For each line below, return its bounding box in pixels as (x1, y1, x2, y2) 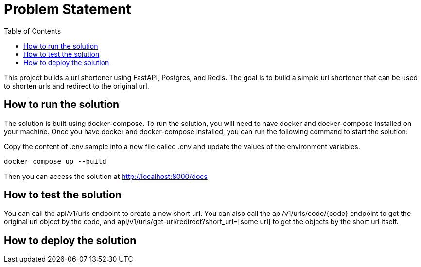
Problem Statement (4, 1, 131, 18)
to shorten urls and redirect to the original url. (4, 81, 149, 90)
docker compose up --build (4, 157, 106, 165)
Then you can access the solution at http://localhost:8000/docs (4, 172, 208, 180)
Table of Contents (4, 26, 61, 35)
